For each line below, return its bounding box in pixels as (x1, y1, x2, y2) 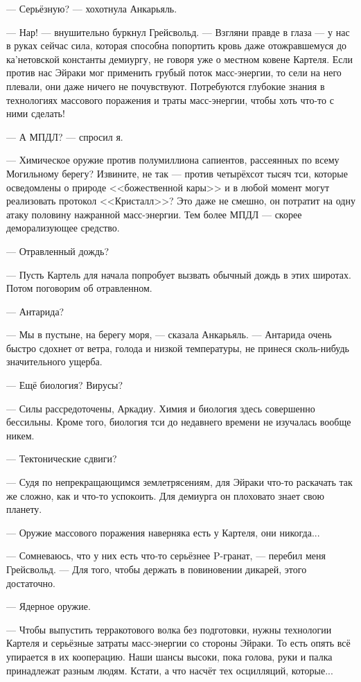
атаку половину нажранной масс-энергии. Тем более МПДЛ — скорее (6, 207, 302, 221)
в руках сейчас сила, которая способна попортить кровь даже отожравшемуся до (6, 38, 347, 53)
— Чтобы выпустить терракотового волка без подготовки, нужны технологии (6, 622, 332, 636)
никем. (6, 428, 35, 442)
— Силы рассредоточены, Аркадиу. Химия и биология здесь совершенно (6, 401, 315, 415)
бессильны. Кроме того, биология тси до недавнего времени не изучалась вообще (6, 414, 351, 429)
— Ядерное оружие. (6, 599, 91, 613)
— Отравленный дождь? (6, 243, 109, 258)
